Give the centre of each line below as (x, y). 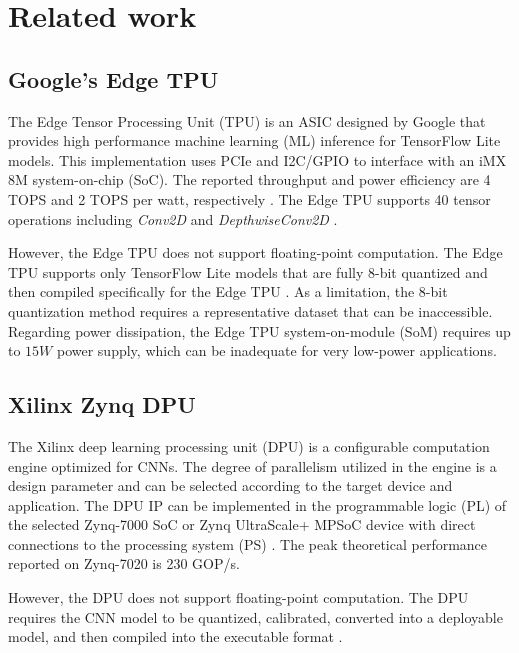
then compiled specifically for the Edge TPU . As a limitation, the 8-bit (228, 291)
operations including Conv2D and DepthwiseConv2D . (173, 218)
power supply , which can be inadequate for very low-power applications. (276, 350)
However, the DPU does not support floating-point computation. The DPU (238, 597)
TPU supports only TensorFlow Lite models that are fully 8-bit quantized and (248, 271)
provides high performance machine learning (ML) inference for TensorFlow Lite (254, 140)
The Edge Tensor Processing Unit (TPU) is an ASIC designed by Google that (247, 120)
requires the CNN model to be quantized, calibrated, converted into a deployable (255, 616)
